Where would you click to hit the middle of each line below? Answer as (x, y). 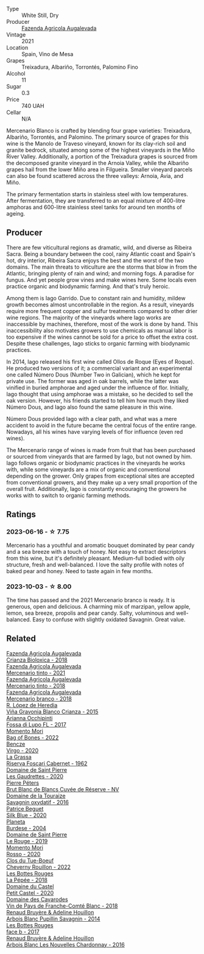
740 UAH (33, 106)
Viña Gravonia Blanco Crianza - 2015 (52, 712)
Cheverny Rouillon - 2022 (39, 867)
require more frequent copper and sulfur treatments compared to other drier (102, 311)
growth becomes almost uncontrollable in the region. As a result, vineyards (100, 305)
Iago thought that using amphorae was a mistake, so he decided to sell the (100, 394)
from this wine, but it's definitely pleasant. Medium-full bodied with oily (95, 558)
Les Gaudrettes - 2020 (35, 776)
